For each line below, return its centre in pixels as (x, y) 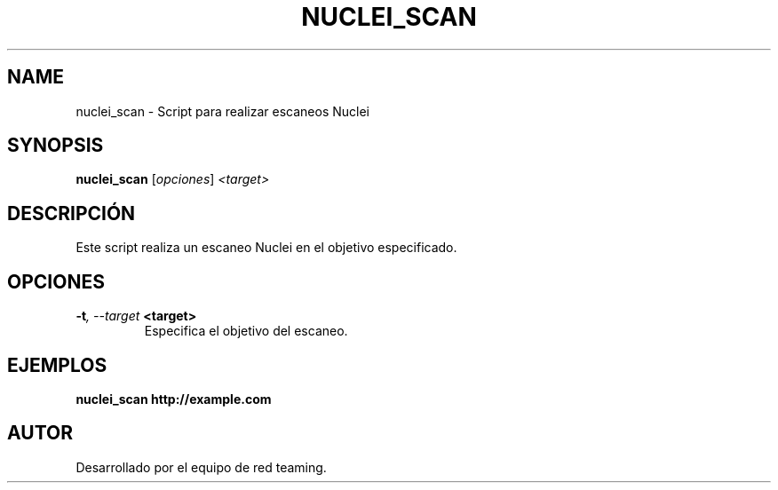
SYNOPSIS (56, 146)
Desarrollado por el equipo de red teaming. (201, 467)
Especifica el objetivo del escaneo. (246, 331)
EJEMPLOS (57, 365)
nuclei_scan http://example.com (174, 399)
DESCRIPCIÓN (71, 213)
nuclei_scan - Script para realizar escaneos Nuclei (222, 111)
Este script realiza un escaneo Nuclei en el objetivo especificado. (266, 248)
